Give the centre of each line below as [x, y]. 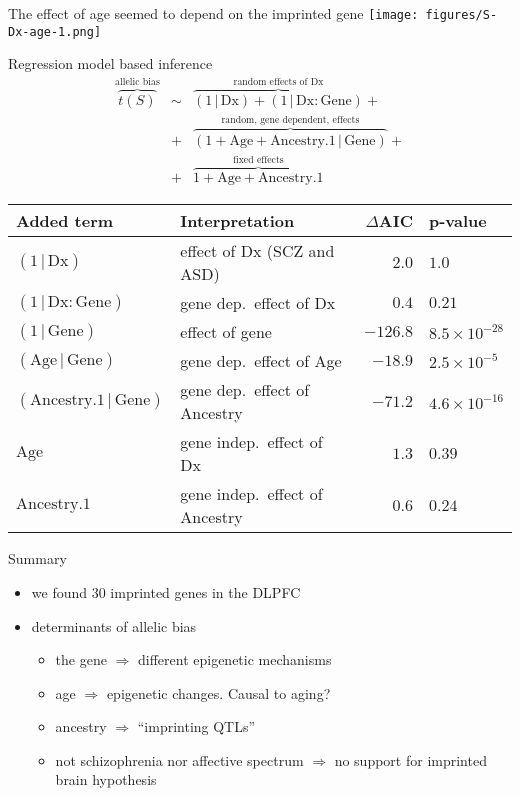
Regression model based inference [110, 63]
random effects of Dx [278, 82]
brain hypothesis [106, 779]
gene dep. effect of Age [261, 361]
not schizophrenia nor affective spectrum [179, 759]
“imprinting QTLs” [196, 726]
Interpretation [237, 221]
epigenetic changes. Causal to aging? [218, 692]
